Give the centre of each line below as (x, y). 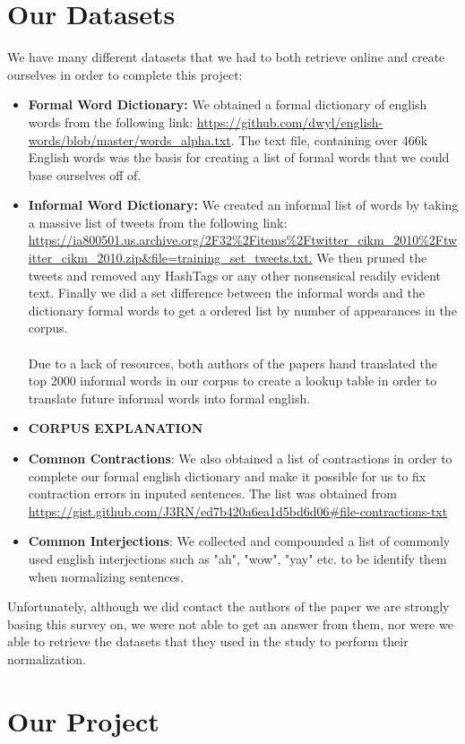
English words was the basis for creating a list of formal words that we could (239, 157)
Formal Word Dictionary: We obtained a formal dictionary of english (228, 104)
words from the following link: (111, 121)
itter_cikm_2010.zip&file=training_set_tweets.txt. (170, 258)
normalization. (47, 658)
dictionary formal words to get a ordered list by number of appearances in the (242, 310)
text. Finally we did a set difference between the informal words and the (227, 293)
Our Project (83, 720)
